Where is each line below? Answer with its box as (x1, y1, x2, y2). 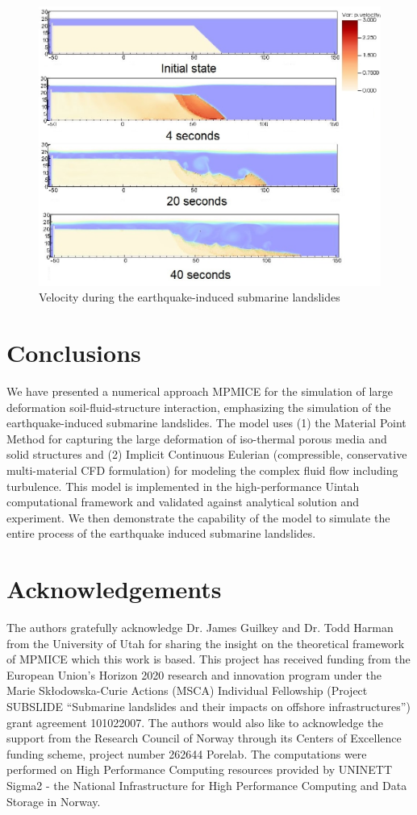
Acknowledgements (6, 572, 222, 605)
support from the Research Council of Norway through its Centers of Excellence (6, 730, 402, 746)
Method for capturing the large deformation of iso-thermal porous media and (6, 430, 387, 447)
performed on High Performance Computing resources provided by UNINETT (6, 761, 393, 778)
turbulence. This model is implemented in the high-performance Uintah (6, 477, 360, 494)
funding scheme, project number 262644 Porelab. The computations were (6, 745, 367, 762)
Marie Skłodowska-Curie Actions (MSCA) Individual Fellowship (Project (6, 682, 368, 699)
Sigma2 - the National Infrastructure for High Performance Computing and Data (6, 777, 407, 794)
